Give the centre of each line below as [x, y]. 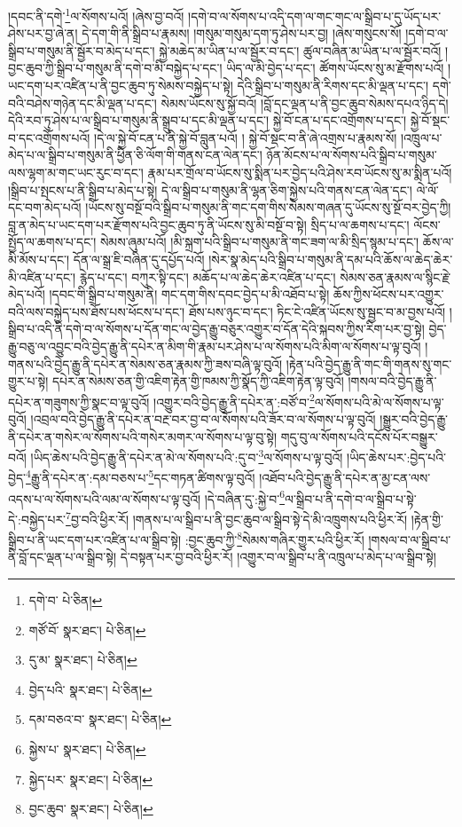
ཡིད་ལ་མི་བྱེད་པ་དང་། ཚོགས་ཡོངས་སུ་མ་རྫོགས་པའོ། [335, 68]
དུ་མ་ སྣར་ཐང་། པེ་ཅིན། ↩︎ [83, 660]
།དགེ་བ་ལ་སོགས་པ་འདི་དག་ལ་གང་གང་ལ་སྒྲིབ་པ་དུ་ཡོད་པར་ [315, 16]
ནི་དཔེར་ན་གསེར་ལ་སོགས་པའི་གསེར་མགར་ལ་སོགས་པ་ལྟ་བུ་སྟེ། [143, 436]
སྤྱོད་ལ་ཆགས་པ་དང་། [52, 242]
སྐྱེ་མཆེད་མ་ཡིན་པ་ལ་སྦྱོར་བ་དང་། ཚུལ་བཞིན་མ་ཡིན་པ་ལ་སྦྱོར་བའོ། [300, 50]
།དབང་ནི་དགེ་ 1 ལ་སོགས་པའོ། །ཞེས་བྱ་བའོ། [96, 15]
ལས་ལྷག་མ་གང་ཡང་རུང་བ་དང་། [76, 172]
